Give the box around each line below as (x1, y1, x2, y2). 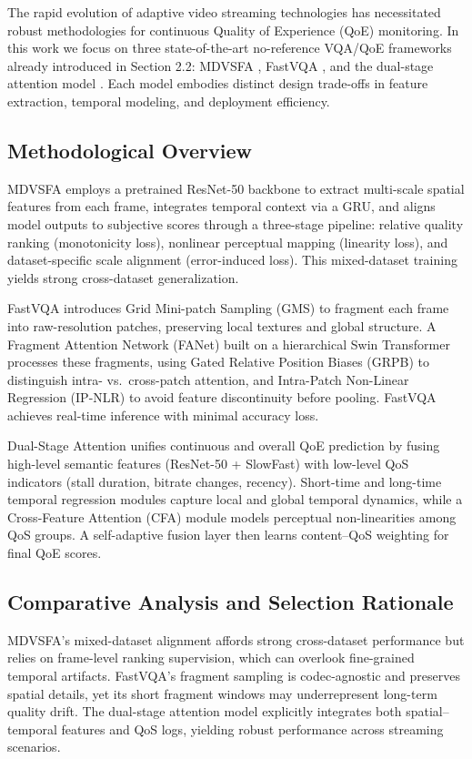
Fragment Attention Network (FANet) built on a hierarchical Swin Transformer (7, 334, 450, 353)
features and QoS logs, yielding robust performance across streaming (61, 719, 444, 738)
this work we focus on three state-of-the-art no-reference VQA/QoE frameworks (7, 38, 452, 57)
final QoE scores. (7, 543, 102, 562)
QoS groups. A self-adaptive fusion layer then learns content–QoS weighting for (7, 525, 449, 544)
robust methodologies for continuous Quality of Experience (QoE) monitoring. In (7, 20, 459, 39)
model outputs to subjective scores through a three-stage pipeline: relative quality (7, 214, 464, 233)
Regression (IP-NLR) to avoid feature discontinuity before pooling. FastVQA (7, 388, 437, 407)
